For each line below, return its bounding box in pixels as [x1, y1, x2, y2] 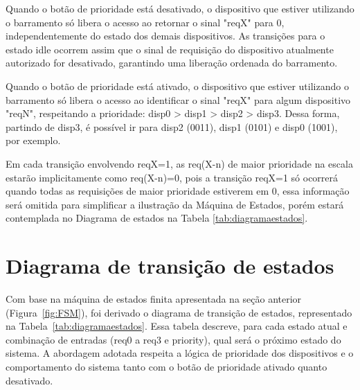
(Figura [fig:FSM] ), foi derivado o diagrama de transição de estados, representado [6, 305, 352, 319]
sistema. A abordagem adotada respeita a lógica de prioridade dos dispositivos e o [6, 346, 354, 360]
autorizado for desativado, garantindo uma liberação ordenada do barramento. [6, 55, 338, 70]
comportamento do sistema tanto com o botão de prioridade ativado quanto [6, 360, 327, 373]
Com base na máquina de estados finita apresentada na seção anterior [6, 292, 302, 306]
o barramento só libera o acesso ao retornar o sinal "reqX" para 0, [6, 15, 285, 29]
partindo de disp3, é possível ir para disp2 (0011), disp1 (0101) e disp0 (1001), [6, 119, 338, 134]
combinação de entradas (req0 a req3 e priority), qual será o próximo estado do [6, 332, 341, 346]
